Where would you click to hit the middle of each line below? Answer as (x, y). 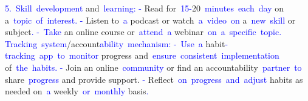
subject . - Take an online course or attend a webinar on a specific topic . (143, 32)
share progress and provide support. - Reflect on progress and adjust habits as (154, 79)
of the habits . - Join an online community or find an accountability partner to (153, 67)
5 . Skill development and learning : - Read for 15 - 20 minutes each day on (144, 8)
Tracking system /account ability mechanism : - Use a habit (115, 43)
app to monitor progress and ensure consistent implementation (159, 55)
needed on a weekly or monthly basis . (77, 91)
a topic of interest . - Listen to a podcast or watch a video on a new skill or (150, 20)
